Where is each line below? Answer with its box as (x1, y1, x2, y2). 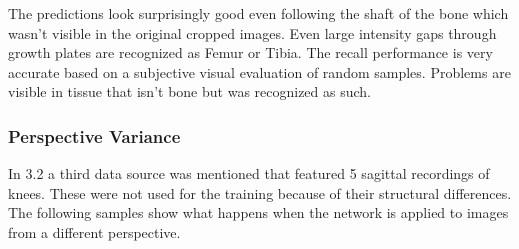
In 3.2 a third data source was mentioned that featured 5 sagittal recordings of (8, 163, 490, 184)
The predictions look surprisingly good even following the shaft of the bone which (8, 3, 509, 23)
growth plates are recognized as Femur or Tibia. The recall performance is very (8, 42, 493, 63)
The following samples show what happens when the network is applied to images (8, 202, 509, 223)
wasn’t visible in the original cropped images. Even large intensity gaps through (8, 22, 497, 43)
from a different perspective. (8, 221, 181, 242)
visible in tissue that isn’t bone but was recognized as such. (8, 81, 372, 102)
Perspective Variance (8, 123, 181, 148)
